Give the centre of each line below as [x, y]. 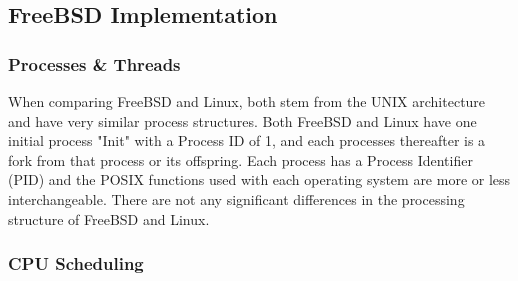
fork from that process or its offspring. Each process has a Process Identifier [240, 159]
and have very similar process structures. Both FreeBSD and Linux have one [242, 120]
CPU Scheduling [76, 263]
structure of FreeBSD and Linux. [109, 218]
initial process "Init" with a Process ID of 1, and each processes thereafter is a [247, 140]
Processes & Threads [94, 63]
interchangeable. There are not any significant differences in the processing [236, 198]
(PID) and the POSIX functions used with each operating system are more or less [259, 179]
